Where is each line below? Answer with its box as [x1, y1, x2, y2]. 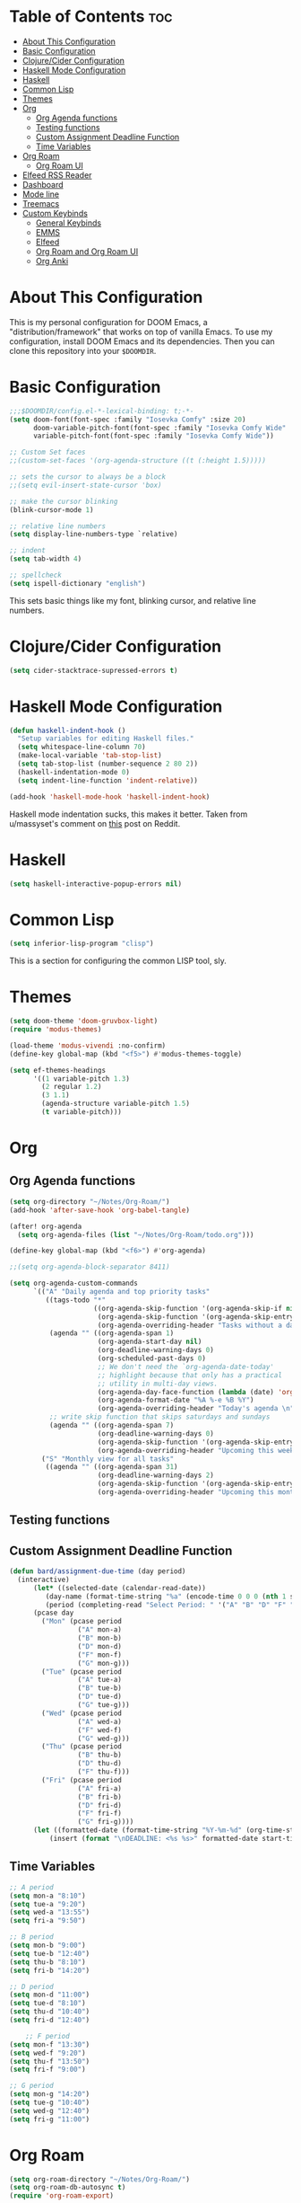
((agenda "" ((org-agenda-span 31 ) [45, 1463, 178, 1472]
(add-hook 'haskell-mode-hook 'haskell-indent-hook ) [9, 792, 211, 801]
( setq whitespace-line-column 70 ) [17, 743, 146, 752]
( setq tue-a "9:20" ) [9, 1899, 87, 1908]
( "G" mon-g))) [77, 1659, 130, 1668]
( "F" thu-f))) [77, 1767, 130, 1776]
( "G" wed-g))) [77, 1734, 130, 1743]
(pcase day [32, 1608, 74, 1618]
